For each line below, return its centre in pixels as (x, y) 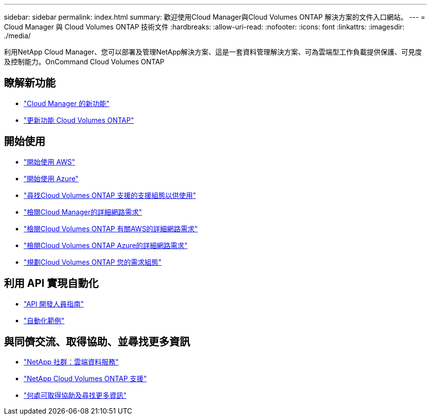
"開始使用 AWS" (49, 162)
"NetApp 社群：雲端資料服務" (71, 362)
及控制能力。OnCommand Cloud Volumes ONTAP (84, 62)
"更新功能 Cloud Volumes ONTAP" (79, 120)
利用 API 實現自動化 (51, 283)
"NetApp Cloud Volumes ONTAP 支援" (85, 379)
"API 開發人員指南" (54, 304)
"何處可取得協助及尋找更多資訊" (75, 395)
